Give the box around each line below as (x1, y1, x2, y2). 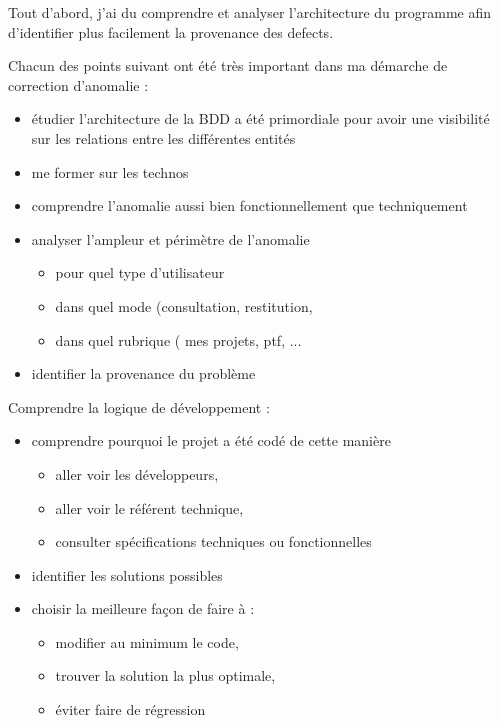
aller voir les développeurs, (55, 463, 219, 484)
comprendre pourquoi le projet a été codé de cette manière (31, 430, 391, 451)
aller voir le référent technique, (55, 497, 244, 518)
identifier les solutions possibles (31, 564, 223, 585)
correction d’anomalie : (8, 74, 149, 95)
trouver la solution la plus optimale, (55, 665, 276, 686)
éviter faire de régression (55, 699, 206, 720)
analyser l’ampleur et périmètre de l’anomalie (31, 228, 310, 249)
